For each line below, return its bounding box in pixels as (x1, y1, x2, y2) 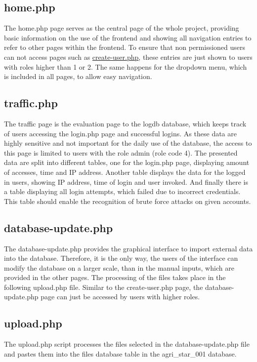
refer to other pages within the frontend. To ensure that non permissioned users (4, 42, 246, 52)
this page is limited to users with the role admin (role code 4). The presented (4, 147, 238, 158)
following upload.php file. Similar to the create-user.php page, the (4, 282, 203, 292)
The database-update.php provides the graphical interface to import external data (4, 243, 253, 253)
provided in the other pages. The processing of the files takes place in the (4, 272, 226, 282)
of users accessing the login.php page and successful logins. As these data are (4, 128, 237, 138)
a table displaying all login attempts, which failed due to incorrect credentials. (4, 186, 241, 197)
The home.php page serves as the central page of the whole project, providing (4, 23, 239, 33)
